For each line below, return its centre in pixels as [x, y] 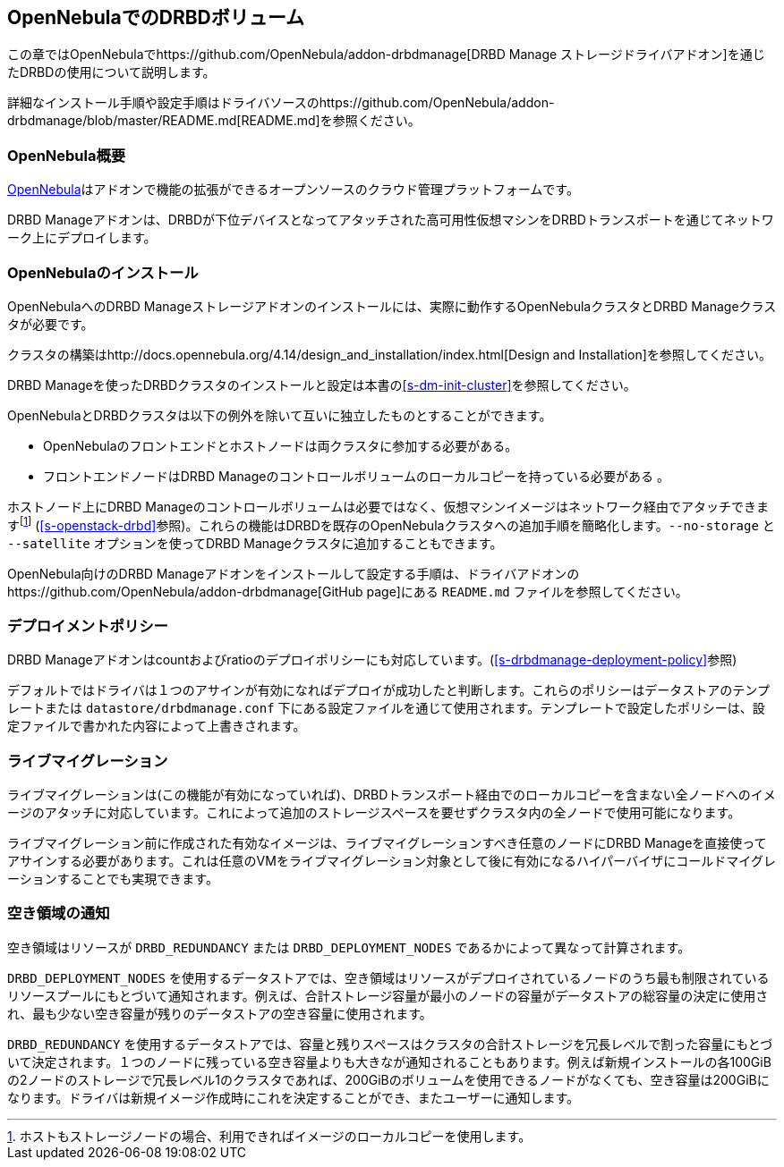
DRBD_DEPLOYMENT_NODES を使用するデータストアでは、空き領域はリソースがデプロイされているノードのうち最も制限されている [388, 977]
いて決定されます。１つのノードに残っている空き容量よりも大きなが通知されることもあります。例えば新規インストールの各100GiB [389, 1061]
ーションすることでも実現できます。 [113, 879]
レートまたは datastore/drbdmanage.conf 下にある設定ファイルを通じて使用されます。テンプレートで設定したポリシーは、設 [386, 708]
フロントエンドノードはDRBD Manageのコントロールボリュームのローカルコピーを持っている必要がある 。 [356, 476]
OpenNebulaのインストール [103, 272]
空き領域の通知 [59, 913]
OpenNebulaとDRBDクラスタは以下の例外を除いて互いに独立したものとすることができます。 [280, 415]
